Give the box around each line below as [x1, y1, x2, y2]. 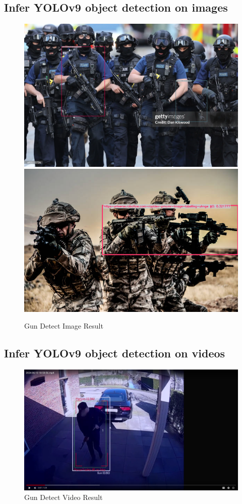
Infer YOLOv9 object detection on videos [4, 345, 225, 361]
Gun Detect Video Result [24, 492, 103, 502]
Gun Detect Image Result [24, 320, 103, 331]
